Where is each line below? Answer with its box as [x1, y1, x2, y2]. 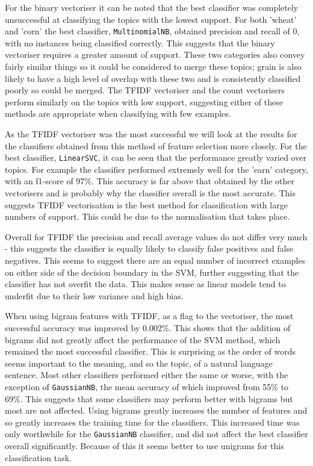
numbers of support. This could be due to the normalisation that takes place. [5, 210, 290, 223]
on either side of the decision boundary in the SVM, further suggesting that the [5, 266, 299, 278]
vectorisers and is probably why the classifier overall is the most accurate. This [5, 187, 296, 199]
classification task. [5, 451, 72, 464]
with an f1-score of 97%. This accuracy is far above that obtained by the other [5, 175, 295, 187]
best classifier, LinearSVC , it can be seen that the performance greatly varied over [5, 151, 306, 164]
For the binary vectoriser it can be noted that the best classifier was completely [5, 1, 299, 13]
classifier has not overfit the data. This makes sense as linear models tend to [5, 278, 286, 290]
